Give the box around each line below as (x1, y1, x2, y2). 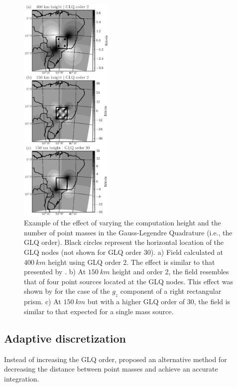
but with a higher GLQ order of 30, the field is (87, 296, 231, 307)
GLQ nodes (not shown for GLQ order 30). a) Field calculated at (24, 246, 224, 257)
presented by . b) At (24, 266, 86, 277)
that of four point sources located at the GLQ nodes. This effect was (24, 276, 233, 286)
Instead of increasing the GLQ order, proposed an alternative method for (4, 354, 227, 364)
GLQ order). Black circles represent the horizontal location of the (24, 237, 224, 247)
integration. (4, 373, 39, 384)
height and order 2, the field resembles (112, 266, 229, 277)
